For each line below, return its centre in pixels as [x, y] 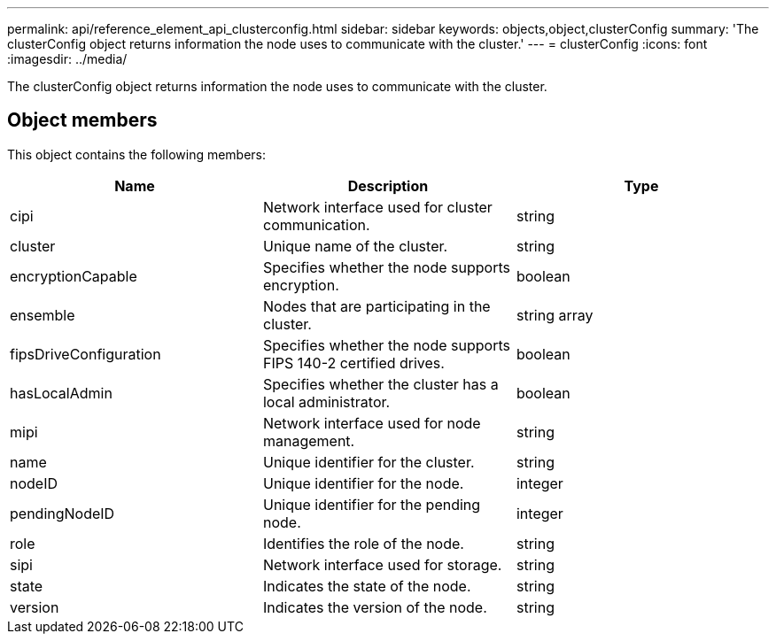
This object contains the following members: [137, 154]
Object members [82, 120]
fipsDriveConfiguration [85, 354]
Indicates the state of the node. [367, 586]
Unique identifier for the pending [372, 504]
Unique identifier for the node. [363, 483]
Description [388, 185]
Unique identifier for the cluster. [369, 462]
